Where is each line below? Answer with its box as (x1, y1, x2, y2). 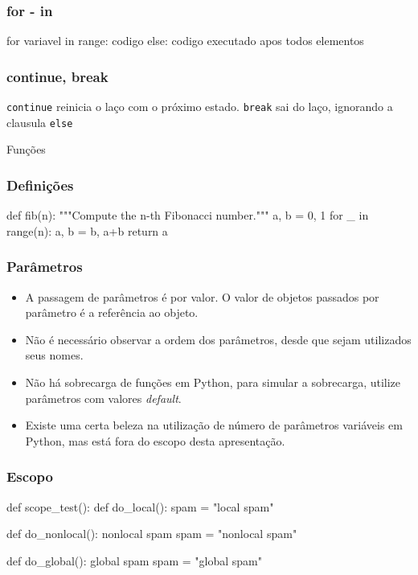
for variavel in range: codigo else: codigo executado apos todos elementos (6, 32, 364, 49)
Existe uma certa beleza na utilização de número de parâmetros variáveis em (25, 417, 403, 433)
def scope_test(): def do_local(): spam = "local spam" (6, 498, 274, 515)
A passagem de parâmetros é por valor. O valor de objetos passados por (25, 288, 379, 305)
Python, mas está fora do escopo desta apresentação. (25, 432, 285, 449)
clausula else (6, 113, 73, 130)
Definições (6, 175, 74, 195)
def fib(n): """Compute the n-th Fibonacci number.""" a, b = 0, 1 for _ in (6, 207, 369, 224)
